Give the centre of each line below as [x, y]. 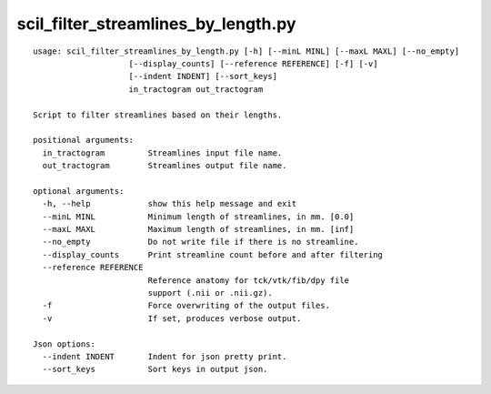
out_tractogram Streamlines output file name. [165, 166]
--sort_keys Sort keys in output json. [155, 369]
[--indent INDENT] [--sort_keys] [203, 76]
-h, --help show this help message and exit [170, 204]
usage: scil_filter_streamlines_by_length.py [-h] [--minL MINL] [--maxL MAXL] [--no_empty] [246, 51]
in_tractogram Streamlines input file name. [162, 153]
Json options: [64, 344]
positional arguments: [84, 140]
